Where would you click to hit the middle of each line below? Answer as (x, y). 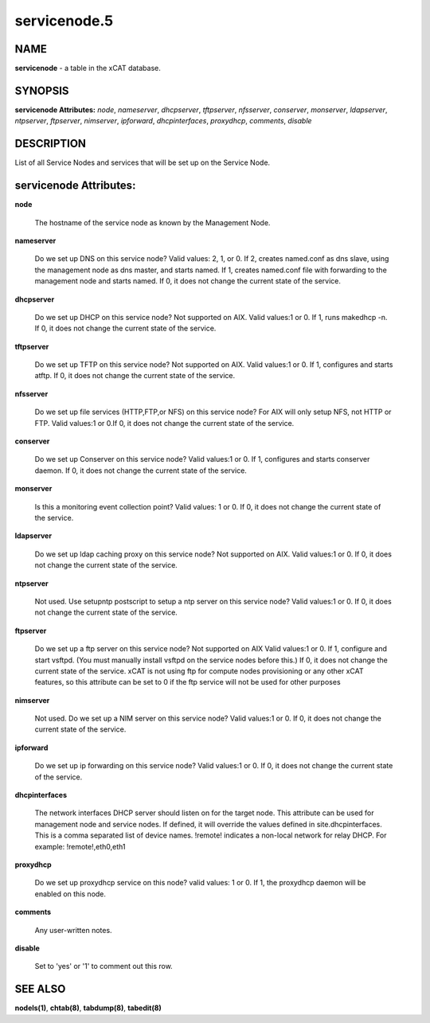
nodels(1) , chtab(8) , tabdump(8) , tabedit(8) (88, 1008)
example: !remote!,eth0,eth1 (80, 846)
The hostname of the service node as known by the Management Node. (152, 222)
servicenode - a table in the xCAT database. (88, 68)
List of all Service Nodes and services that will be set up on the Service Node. (143, 162)
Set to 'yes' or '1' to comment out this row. (104, 966)
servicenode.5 (64, 21)
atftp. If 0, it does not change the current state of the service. (135, 376)
